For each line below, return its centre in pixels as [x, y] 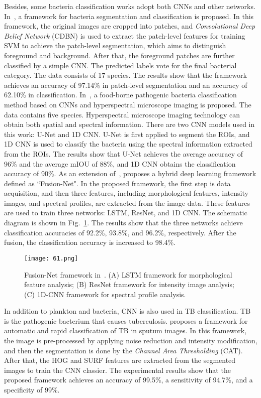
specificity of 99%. [32, 390]
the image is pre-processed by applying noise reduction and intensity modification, [131, 341]
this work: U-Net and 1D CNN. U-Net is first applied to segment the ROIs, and [127, 134]
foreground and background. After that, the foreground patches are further [119, 55]
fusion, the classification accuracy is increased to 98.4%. [90, 242]
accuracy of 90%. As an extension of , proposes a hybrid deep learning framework [130, 173]
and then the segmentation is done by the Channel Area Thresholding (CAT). [123, 350]
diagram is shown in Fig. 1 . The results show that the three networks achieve [123, 223]
